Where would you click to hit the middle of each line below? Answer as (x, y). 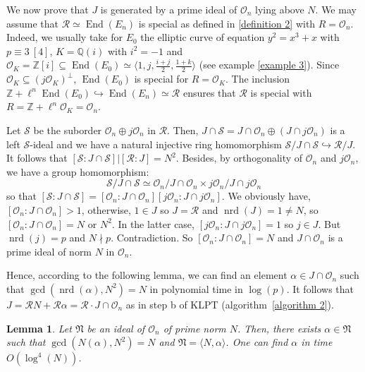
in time (317, 342)
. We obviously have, (266, 196)
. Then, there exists (279, 328)
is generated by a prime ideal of (169, 9)
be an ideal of (116, 328)
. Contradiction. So (152, 238)
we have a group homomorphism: (78, 171)
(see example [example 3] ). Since (269, 65)
